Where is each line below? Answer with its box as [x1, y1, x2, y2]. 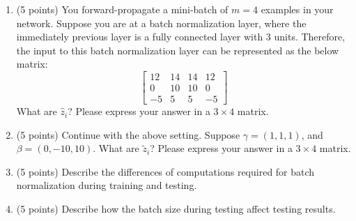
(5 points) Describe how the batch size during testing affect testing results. [16, 201, 336, 216]
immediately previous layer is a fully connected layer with [16, 29, 263, 44]
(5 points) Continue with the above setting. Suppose [16, 127, 240, 142]
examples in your [261, 2, 334, 16]
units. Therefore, [274, 29, 346, 44]
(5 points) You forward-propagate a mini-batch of [16, 2, 229, 16]
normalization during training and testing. [16, 178, 197, 192]
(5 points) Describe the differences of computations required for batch [16, 164, 315, 178]
